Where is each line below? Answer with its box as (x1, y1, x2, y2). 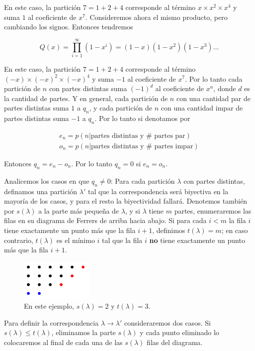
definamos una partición (4, 186, 78, 196)
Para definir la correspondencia (4, 317, 99, 328)
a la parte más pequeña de (38, 205, 119, 216)
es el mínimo (56, 234, 95, 245)
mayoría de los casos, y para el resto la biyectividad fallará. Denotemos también (4, 196, 248, 206)
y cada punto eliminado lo (140, 327, 219, 338)
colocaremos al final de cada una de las (4, 337, 123, 348)
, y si (125, 205, 140, 216)
